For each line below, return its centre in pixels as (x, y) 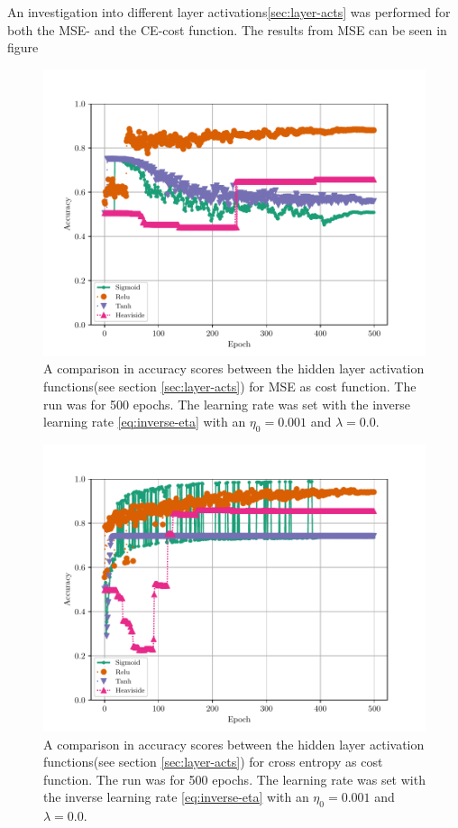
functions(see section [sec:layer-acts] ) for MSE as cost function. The (230, 386)
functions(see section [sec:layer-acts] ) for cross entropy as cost (213, 762)
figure (23, 47)
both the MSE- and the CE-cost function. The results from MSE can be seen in (227, 29)
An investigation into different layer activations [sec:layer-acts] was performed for (229, 12)
